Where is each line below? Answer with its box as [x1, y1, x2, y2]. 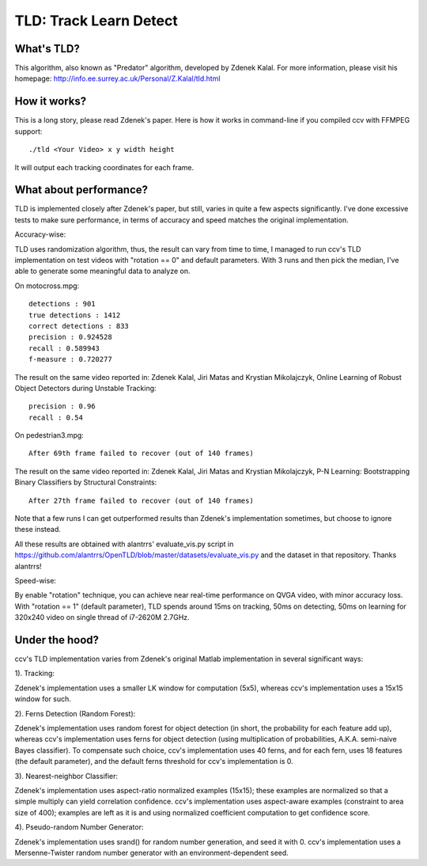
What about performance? [14, 183, 149, 197]
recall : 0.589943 [28, 344, 100, 352]
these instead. [14, 525, 61, 534]
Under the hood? [14, 633, 99, 647]
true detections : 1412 [28, 310, 121, 320]
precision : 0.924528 [28, 332, 112, 342]
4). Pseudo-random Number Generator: [14, 822, 144, 832]
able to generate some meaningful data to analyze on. [14, 266, 191, 276]
